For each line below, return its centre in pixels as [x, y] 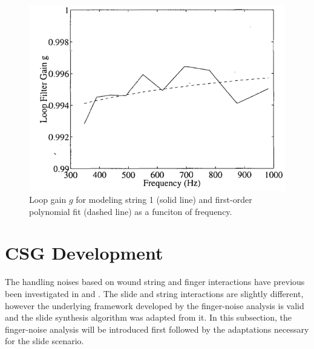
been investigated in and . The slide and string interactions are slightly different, [154, 293]
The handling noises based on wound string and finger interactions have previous [155, 282]
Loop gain [48, 200]
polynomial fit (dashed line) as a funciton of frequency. [131, 211]
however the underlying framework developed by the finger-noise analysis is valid [155, 305]
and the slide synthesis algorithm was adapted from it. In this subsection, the [148, 317]
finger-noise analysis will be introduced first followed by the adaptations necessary [157, 329]
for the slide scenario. [44, 341]
